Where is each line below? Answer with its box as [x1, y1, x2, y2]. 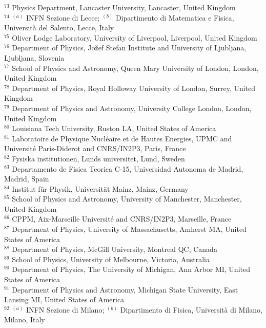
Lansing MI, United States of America [4, 294, 125, 305]
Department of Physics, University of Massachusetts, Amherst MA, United [12, 224, 247, 234]
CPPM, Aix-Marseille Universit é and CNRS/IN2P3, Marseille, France [12, 213, 232, 224]
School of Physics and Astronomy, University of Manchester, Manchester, [12, 193, 242, 204]
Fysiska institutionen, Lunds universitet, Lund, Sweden [12, 153, 185, 163]
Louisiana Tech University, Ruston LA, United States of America [12, 123, 216, 134]
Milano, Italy [4, 314, 45, 325]
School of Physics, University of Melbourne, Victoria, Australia [12, 253, 210, 264]
